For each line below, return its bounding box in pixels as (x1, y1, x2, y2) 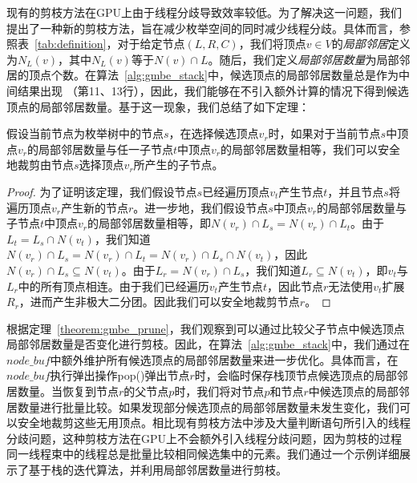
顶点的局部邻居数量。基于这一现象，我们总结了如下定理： (6, 98, 310, 115)
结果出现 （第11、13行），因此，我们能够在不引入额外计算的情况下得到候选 (17, 82, 409, 99)
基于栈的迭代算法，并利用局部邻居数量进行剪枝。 (28, 461, 287, 478)
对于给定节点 (117, 35, 185, 52)
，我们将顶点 (238, 35, 306, 52)
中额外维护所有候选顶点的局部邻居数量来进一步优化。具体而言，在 (50, 351, 399, 368)
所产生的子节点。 (133, 156, 224, 173)
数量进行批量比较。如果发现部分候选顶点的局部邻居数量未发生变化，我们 (17, 398, 399, 415)
